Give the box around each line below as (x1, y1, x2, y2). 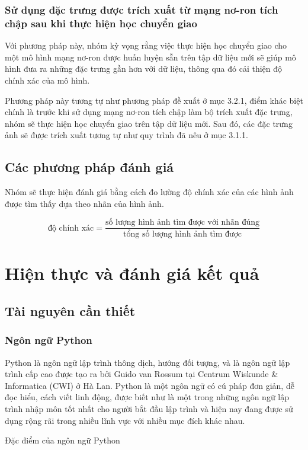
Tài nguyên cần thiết (5, 301, 136, 320)
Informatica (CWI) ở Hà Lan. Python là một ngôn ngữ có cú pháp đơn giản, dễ (5, 379, 294, 391)
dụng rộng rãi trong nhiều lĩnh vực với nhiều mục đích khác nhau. (5, 414, 245, 426)
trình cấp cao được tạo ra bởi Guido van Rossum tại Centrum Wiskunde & (5, 368, 278, 380)
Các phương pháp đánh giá (5, 158, 174, 176)
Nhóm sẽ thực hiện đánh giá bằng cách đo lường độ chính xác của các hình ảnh (5, 186, 294, 198)
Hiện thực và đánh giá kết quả (5, 261, 259, 285)
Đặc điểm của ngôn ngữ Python (5, 434, 120, 446)
